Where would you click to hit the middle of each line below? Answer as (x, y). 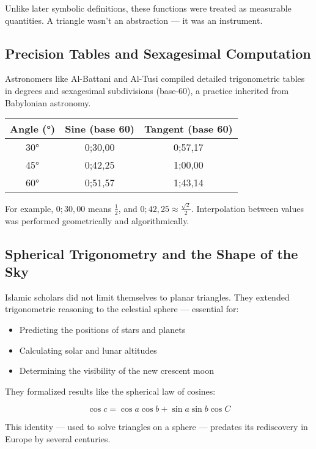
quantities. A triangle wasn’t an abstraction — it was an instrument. (134, 20)
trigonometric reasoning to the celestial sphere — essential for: (122, 309)
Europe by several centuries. (58, 439)
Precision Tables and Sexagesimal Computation (158, 53)
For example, (29, 208)
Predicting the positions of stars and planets (102, 330)
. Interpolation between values (247, 208)
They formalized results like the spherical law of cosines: (110, 391)
